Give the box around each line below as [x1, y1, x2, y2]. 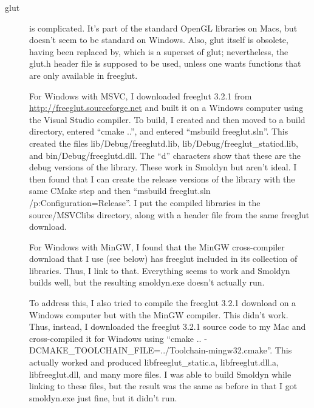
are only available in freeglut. [29, 69, 138, 81]
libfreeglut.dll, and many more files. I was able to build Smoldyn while [29, 367, 292, 380]
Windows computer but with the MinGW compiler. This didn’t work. [29, 308, 288, 321]
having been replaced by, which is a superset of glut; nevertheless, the [29, 45, 288, 58]
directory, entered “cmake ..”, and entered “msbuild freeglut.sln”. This [29, 125, 288, 138]
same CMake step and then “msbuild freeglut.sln [29, 184, 211, 197]
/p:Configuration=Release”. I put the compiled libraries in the [29, 196, 261, 209]
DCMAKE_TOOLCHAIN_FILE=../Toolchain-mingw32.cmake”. [29, 344, 273, 356]
